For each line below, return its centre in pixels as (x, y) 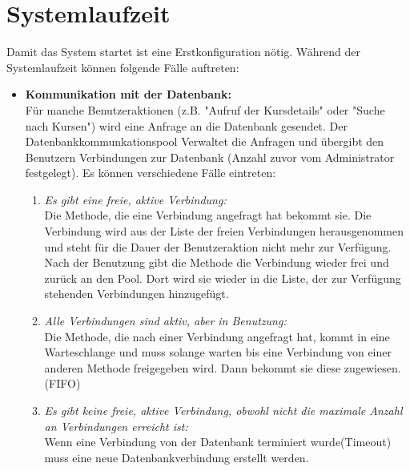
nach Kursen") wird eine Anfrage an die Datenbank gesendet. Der (187, 125)
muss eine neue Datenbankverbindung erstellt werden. (177, 457)
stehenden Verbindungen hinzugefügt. (137, 294)
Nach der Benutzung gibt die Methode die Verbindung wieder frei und (217, 262)
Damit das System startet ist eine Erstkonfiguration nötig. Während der (183, 52)
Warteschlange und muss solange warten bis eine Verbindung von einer (218, 352)
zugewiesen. (372, 367)
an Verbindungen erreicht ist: (116, 426)
